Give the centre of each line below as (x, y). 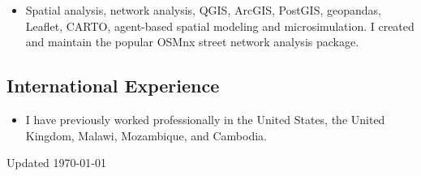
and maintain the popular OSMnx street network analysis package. (192, 42)
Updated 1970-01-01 (56, 163)
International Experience (113, 86)
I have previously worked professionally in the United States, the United (205, 119)
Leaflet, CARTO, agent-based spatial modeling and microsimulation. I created (220, 26)
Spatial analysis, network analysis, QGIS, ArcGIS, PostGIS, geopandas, (203, 10)
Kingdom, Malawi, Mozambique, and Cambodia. (146, 135)
